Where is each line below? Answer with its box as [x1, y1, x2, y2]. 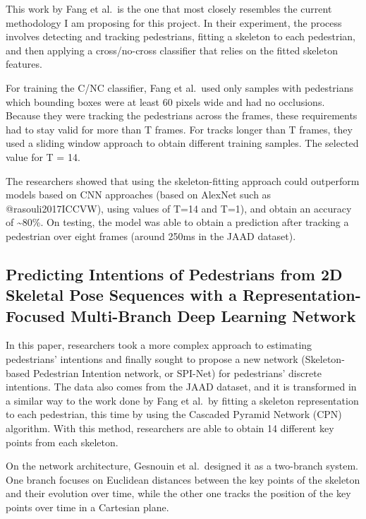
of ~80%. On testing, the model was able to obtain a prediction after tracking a [6, 215, 349, 229]
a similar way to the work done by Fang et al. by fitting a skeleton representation [6, 393, 359, 407]
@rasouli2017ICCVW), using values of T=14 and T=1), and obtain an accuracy [6, 201, 352, 215]
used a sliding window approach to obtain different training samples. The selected [6, 136, 359, 150]
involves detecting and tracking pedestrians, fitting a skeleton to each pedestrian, [6, 29, 355, 44]
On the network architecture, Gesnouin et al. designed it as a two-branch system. [6, 458, 358, 473]
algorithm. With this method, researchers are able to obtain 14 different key [6, 421, 334, 436]
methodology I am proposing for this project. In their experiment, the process [6, 15, 342, 30]
